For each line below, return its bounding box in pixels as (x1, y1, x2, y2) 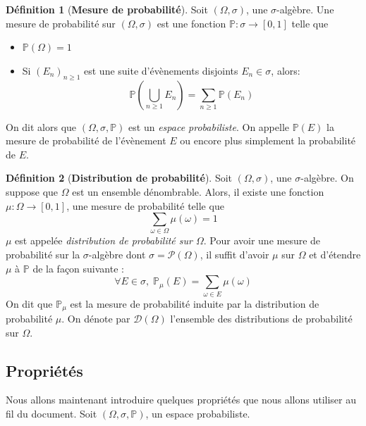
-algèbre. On (300, 170, 354, 185)
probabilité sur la (6, 247, 80, 262)
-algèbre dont (88, 247, 146, 262)
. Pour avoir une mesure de (203, 233, 321, 248)
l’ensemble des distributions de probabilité (170, 311, 353, 326)
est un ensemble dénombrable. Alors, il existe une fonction (72, 184, 324, 199)
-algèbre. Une (276, 2, 334, 16)
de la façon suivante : (32, 261, 124, 275)
